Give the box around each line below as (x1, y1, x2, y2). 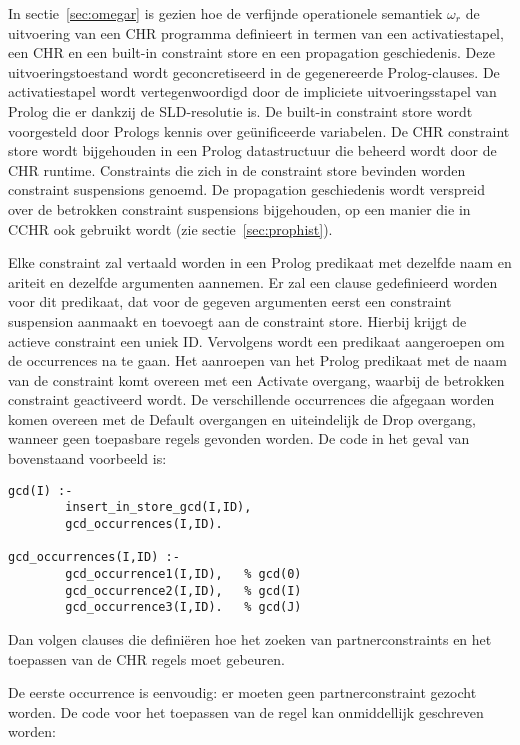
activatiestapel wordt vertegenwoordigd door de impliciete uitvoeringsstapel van (8, 81, 497, 102)
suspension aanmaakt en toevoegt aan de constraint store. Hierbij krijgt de (8, 310, 467, 331)
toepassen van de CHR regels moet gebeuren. (8, 648, 285, 669)
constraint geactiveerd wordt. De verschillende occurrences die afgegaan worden (8, 389, 495, 410)
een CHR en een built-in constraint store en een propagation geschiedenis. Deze (8, 42, 495, 63)
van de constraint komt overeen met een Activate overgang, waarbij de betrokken (8, 369, 505, 390)
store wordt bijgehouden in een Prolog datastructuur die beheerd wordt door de (8, 140, 497, 161)
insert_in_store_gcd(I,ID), (65, 500, 252, 515)
